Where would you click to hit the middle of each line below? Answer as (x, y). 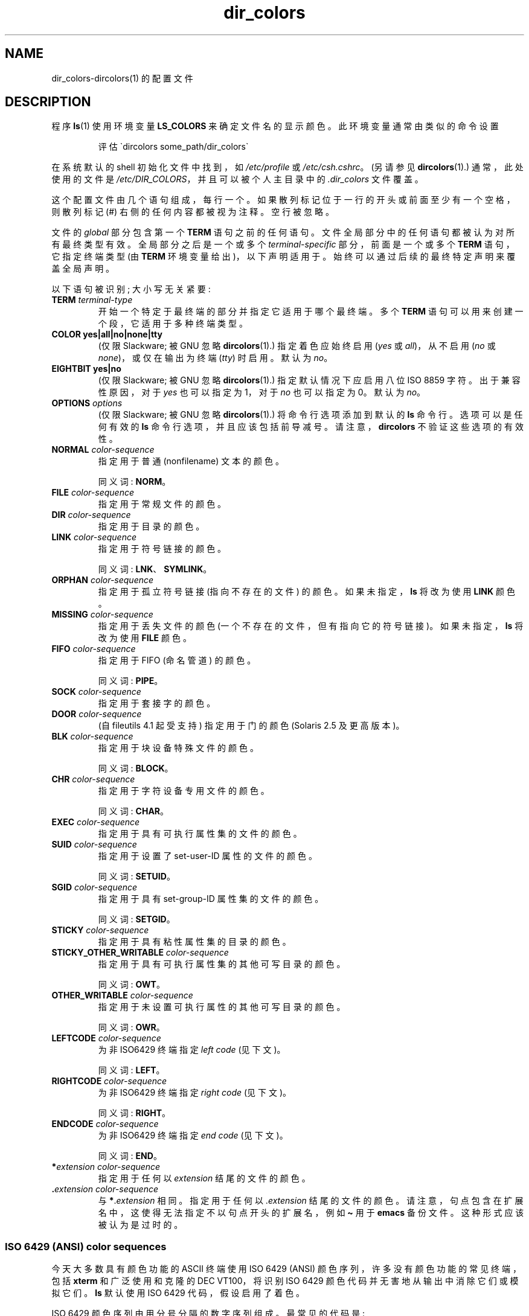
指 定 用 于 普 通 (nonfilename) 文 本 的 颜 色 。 (191, 461)
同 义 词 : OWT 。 (131, 985)
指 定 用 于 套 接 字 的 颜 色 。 (157, 703)
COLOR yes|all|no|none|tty (107, 334)
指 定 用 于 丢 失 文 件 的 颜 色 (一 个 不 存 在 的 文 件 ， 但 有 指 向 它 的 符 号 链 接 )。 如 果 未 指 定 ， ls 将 (311, 626)
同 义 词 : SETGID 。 (136, 919)
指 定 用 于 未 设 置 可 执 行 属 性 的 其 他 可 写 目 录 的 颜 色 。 (222, 1007)
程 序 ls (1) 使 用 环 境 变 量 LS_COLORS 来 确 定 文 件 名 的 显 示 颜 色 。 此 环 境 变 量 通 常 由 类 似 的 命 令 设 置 (275, 126)
